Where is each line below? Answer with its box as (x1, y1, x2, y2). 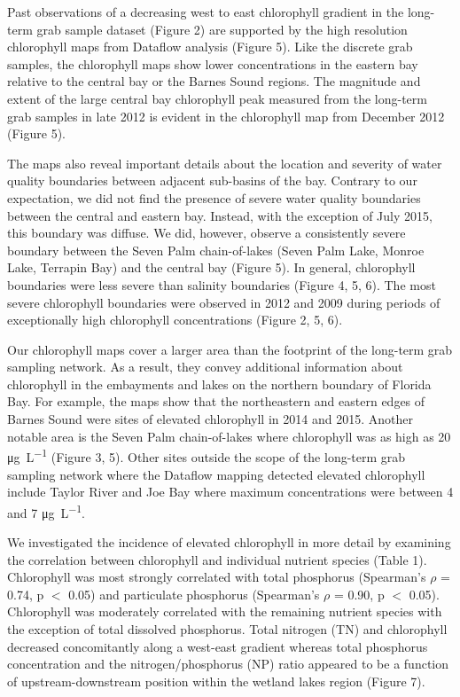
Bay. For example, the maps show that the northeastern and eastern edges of (7, 392, 425, 411)
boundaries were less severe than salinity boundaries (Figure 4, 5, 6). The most (7, 275, 436, 294)
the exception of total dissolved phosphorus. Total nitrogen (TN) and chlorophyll (7, 619, 448, 638)
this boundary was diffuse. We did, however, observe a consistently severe (7, 223, 406, 242)
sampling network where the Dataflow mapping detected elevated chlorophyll (7, 465, 425, 483)
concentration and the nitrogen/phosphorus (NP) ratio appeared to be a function (7, 654, 449, 673)
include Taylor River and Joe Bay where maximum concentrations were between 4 (7, 482, 454, 501)
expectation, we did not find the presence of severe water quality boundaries (7, 188, 421, 207)
